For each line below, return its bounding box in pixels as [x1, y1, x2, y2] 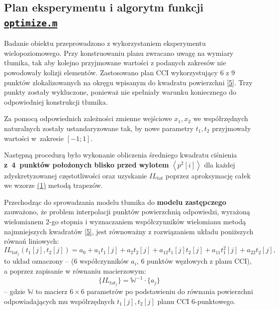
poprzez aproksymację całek [166, 170, 251, 180]
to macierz [35, 286, 68, 297]
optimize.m [4, 17, 58, 28]
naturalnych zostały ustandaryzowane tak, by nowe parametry [4, 123, 194, 133]
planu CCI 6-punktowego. [157, 296, 236, 306]
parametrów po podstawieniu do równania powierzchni [87, 286, 253, 297]
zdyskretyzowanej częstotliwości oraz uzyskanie [4, 170, 147, 180]
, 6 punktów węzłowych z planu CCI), [136, 256, 252, 266]
